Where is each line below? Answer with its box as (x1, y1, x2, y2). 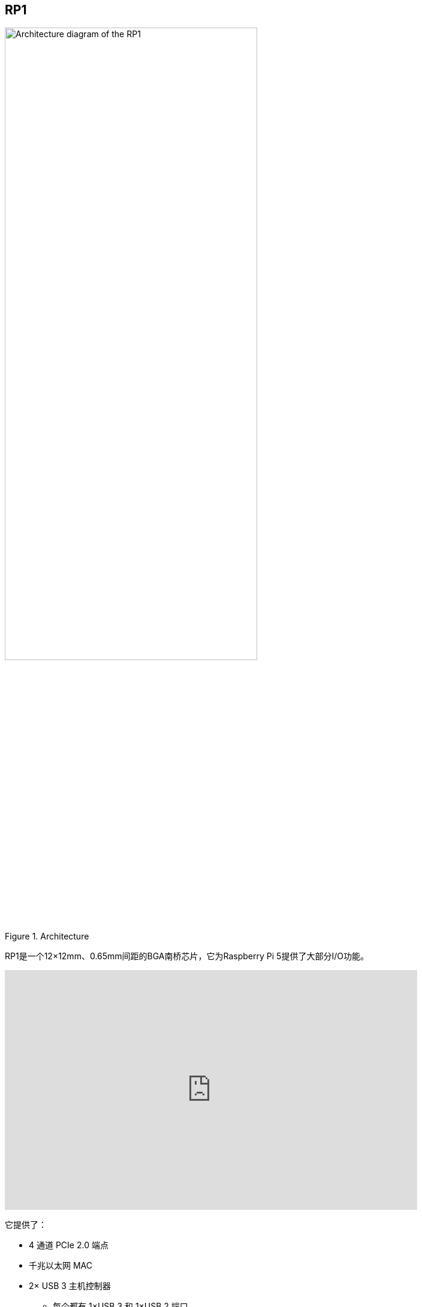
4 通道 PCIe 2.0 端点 (29, 1239, 108, 1250)
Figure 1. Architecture (5, 930, 89, 941)
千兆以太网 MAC (29, 1260, 92, 1270)
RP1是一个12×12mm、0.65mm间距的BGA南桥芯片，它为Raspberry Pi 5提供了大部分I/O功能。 (5, 950, 369, 961)
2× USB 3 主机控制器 (29, 1280, 111, 1291)
